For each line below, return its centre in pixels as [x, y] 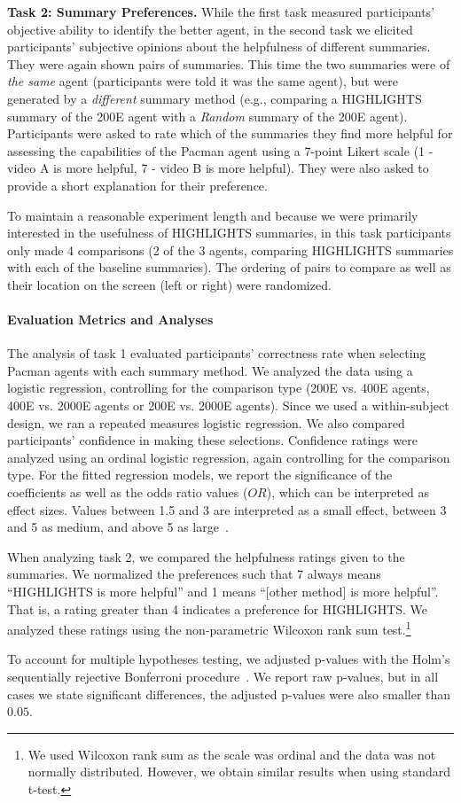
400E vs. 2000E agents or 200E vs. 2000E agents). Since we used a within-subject [228, 405]
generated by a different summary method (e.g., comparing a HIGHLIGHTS [215, 98]
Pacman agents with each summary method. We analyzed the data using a [210, 370]
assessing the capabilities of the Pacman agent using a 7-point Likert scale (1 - [220, 150]
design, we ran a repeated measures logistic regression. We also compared [206, 422]
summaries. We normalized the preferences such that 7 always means [194, 574]
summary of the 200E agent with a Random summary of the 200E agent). [207, 116]
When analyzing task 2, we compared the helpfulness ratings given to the [206, 556]
